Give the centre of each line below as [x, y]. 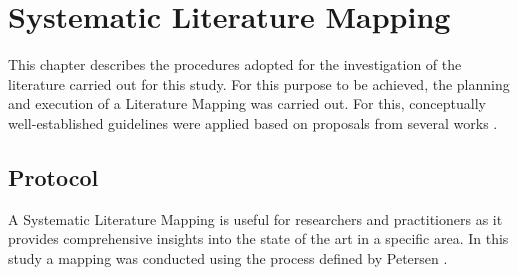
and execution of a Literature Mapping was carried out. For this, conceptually [247, 103]
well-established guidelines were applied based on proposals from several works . [253, 122]
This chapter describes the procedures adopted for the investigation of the [235, 64]
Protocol [53, 176]
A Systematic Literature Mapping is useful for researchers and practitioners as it [255, 218]
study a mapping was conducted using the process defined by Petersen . [228, 257]
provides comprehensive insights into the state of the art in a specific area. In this [258, 238]
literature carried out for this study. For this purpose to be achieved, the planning [259, 83]
